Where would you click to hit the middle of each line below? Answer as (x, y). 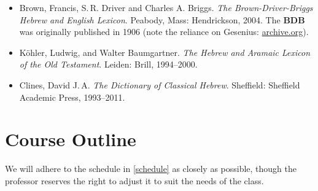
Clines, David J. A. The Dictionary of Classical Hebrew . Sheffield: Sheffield (160, 84)
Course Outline (71, 139)
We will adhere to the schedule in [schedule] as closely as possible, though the (151, 169)
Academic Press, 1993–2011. (72, 97)
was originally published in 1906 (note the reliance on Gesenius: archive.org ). (164, 32)
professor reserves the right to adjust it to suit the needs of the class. (134, 180)
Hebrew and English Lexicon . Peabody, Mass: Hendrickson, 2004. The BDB (162, 19)
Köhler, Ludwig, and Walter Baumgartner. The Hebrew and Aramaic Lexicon (165, 52)
